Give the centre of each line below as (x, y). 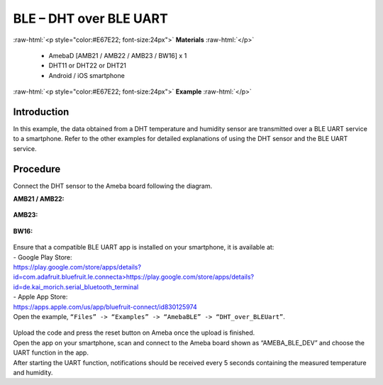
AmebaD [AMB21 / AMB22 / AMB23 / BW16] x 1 (118, 55)
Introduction (41, 112)
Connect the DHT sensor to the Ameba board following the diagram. (113, 186)
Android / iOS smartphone (87, 75)
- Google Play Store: (43, 257)
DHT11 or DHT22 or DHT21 (88, 66)
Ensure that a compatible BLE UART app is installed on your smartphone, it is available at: (144, 247)
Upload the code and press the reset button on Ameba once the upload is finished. (134, 333)
